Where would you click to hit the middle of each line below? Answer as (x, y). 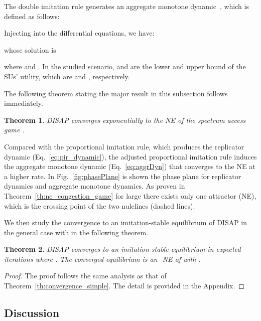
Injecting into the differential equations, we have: (79, 33)
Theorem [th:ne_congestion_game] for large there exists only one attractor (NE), (130, 195)
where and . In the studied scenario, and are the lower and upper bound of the (125, 66)
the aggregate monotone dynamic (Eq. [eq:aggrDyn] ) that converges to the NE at (130, 166)
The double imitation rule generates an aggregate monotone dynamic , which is (126, 6)
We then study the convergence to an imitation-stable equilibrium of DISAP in (126, 222)
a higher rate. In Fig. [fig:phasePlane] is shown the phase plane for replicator (123, 176)
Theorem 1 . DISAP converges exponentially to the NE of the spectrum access (125, 120)
